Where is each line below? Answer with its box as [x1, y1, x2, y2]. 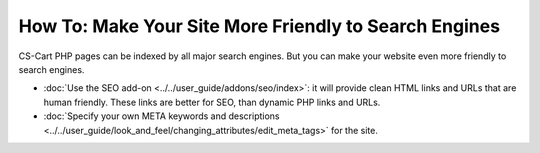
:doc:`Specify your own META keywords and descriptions [43, 110, 280, 122]
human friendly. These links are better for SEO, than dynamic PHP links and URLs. [43, 96, 381, 108]
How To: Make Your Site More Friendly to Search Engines [18, 15, 500, 37]
